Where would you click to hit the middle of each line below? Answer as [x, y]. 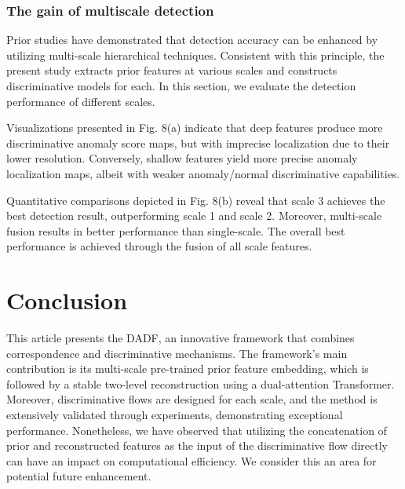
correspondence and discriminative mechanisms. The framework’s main [177, 353]
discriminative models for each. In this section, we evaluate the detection [181, 86]
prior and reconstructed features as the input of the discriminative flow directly [197, 445]
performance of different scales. [81, 101]
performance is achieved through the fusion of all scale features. [159, 246]
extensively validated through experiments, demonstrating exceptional [175, 415]
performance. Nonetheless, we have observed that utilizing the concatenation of [197, 430]
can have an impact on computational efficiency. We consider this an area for [192, 460]
